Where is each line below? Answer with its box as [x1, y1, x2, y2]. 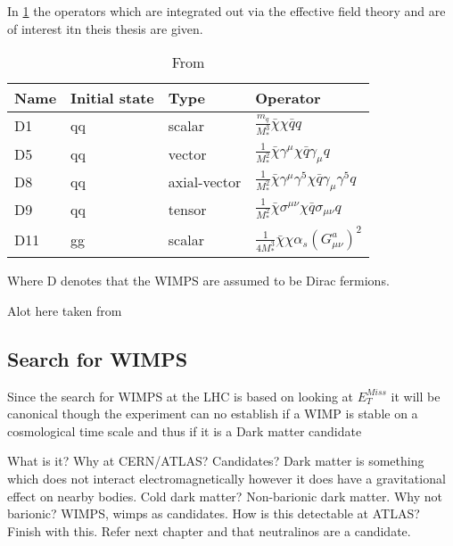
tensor [168, 199, 207, 220]
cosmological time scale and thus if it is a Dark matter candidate [7, 421, 362, 440]
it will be [391, 386, 441, 405]
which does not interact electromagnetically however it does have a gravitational [7, 469, 446, 488]
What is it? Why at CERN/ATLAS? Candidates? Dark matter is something [7, 451, 424, 470]
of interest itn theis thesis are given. [7, 19, 203, 37]
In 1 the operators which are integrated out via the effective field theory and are [7, 2, 446, 20]
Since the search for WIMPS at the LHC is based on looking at [7, 386, 354, 405]
